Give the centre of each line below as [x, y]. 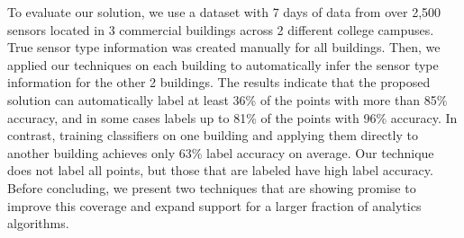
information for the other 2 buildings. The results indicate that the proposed [219, 82]
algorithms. [38, 223]
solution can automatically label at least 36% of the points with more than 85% [227, 99]
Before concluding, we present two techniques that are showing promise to [212, 187]
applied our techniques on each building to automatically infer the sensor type [223, 64]
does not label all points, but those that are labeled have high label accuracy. [220, 170]
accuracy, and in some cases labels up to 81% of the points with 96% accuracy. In [232, 117]
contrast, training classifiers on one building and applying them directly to [213, 135]
